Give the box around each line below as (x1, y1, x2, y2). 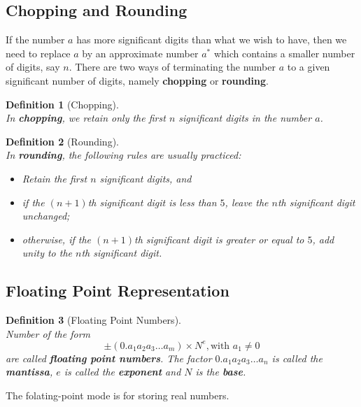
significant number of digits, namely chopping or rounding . (6, 73, 269, 87)
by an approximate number (82, 45, 199, 60)
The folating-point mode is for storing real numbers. (6, 388, 229, 402)
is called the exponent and (64, 364, 181, 379)
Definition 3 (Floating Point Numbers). (6, 313, 181, 327)
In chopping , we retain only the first (6, 110, 166, 125)
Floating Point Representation (6, 280, 229, 301)
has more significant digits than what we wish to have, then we (76, 32, 347, 47)
